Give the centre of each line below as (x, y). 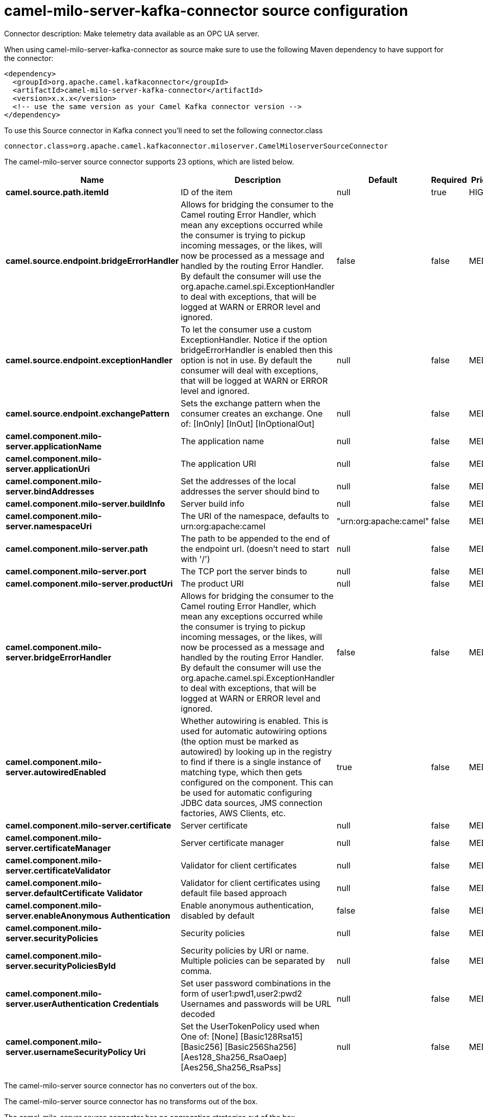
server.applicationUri (48, 469)
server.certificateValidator (58, 870)
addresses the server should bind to (250, 491)
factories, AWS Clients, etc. (233, 813)
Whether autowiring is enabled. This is (255, 721)
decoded (198, 1014)
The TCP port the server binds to (244, 571)
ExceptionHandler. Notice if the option (254, 339)
